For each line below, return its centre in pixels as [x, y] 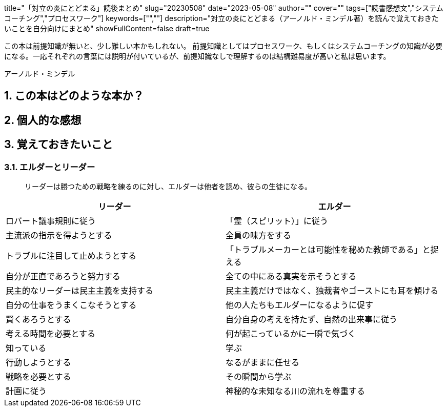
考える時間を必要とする [51, 334]
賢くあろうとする [38, 320]
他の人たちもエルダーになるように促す [300, 305]
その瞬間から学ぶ [259, 377]
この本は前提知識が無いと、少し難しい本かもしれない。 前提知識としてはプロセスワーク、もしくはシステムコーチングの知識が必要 [223, 46]
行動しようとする [38, 363]
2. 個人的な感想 [43, 120]
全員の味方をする [259, 235]
